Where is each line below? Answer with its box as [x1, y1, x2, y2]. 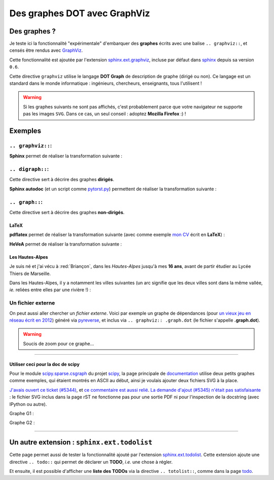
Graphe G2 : [9, 420, 35, 426]
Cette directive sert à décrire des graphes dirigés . [9, 177, 114, 183]
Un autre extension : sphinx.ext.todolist [9, 438, 153, 447]
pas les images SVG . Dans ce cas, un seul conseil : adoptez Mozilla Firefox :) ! [23, 111, 186, 117]
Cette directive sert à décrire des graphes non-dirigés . [9, 210, 125, 216]
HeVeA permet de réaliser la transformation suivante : [9, 241, 122, 247]
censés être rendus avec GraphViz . [9, 47, 83, 53]
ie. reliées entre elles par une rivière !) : [9, 287, 91, 293]
